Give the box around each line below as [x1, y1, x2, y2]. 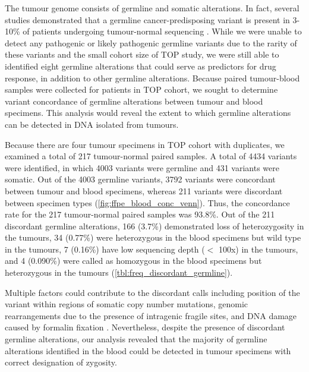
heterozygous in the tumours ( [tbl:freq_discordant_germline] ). [5, 266, 233, 279]
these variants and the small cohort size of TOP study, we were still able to [5, 48, 279, 61]
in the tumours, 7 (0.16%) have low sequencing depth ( [5, 242, 205, 255]
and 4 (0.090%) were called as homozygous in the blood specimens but [5, 254, 262, 267]
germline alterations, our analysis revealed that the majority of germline [5, 333, 267, 345]
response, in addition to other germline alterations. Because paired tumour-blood [5, 71, 300, 84]
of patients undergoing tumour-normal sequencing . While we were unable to [23, 25, 302, 37]
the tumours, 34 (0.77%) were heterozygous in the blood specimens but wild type [5, 231, 301, 244]
